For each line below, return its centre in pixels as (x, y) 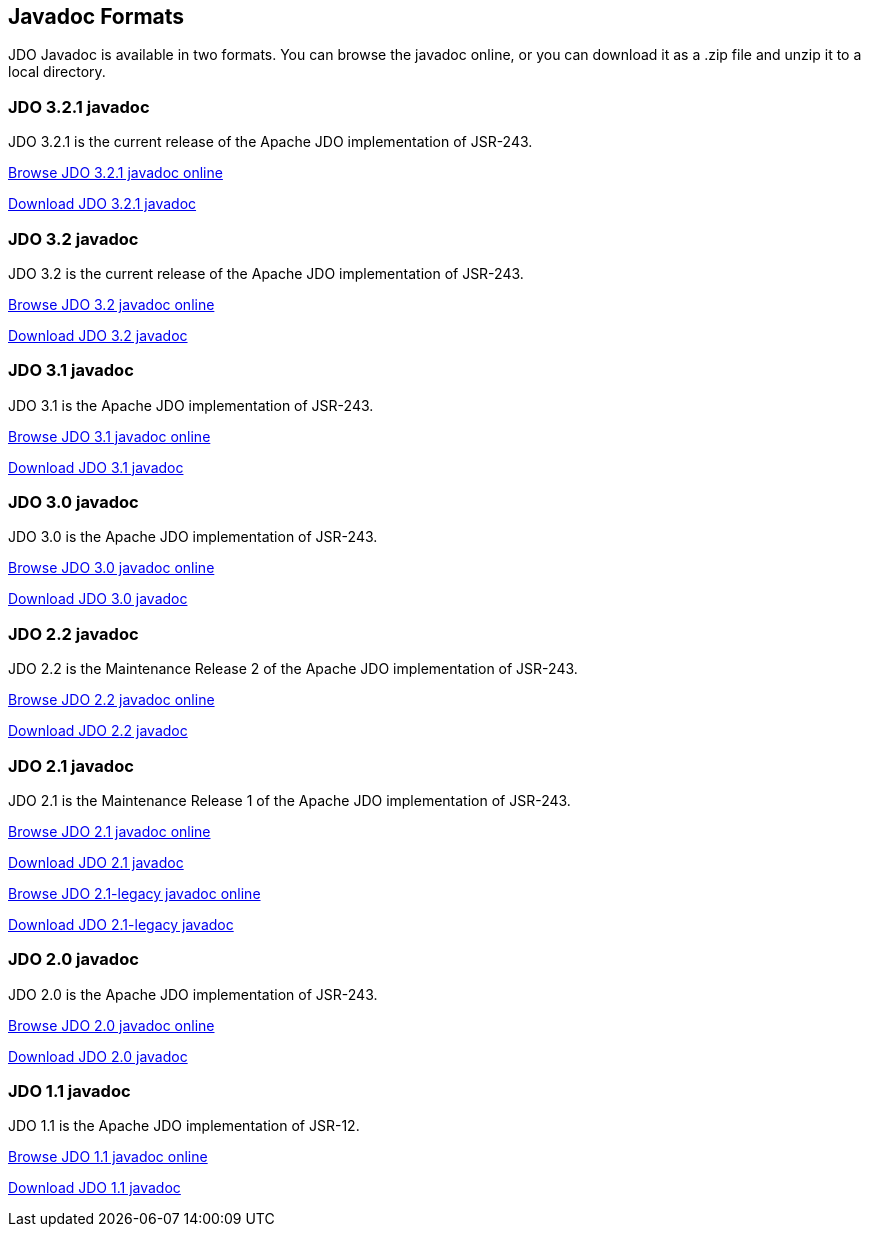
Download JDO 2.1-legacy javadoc (121, 924)
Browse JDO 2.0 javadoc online (111, 1025)
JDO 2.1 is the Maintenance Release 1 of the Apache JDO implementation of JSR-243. (289, 800)
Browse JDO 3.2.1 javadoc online (115, 173)
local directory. (57, 72)
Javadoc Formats (96, 16)
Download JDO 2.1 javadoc (96, 862)
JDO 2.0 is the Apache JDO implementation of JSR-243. (193, 994)
